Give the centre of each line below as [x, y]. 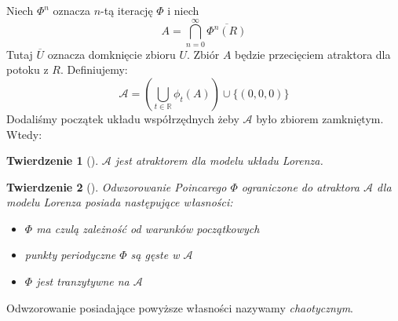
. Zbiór [203, 54]
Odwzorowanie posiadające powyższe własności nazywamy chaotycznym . [180, 307]
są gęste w [155, 255]
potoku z [27, 69]
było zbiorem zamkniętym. [320, 118]
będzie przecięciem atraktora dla [313, 54]
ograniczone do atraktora [300, 186]
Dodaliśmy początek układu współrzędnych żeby [123, 118]
